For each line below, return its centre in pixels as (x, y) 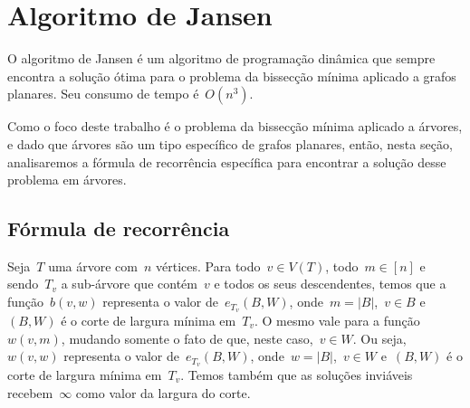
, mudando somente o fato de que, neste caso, (187, 338)
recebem (30, 392)
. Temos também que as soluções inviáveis (297, 374)
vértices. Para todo (208, 266)
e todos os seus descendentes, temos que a (330, 284)
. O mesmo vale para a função (337, 320)
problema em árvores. (67, 180)
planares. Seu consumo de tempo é (103, 94)
